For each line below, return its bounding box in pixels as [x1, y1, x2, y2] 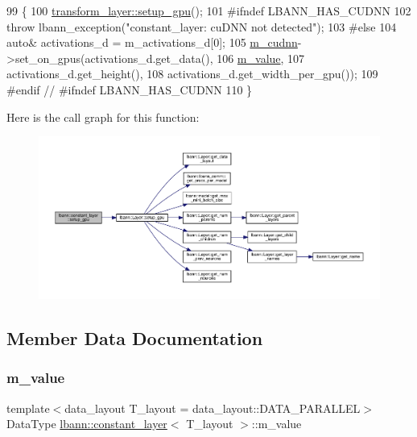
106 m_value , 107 [217, 49, 305, 66]
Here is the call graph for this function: [6, 108, 200, 125]
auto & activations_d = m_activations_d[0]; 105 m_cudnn [6, 34, 298, 51]
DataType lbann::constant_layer [6, 415, 167, 432]
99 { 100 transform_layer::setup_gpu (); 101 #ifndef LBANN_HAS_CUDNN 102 [6, 2, 411, 19]
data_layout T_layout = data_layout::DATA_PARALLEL [64, 399, 361, 416]
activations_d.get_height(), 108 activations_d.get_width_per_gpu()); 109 [6, 65, 378, 82]
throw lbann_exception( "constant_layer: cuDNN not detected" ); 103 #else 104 [6, 18, 397, 35]
